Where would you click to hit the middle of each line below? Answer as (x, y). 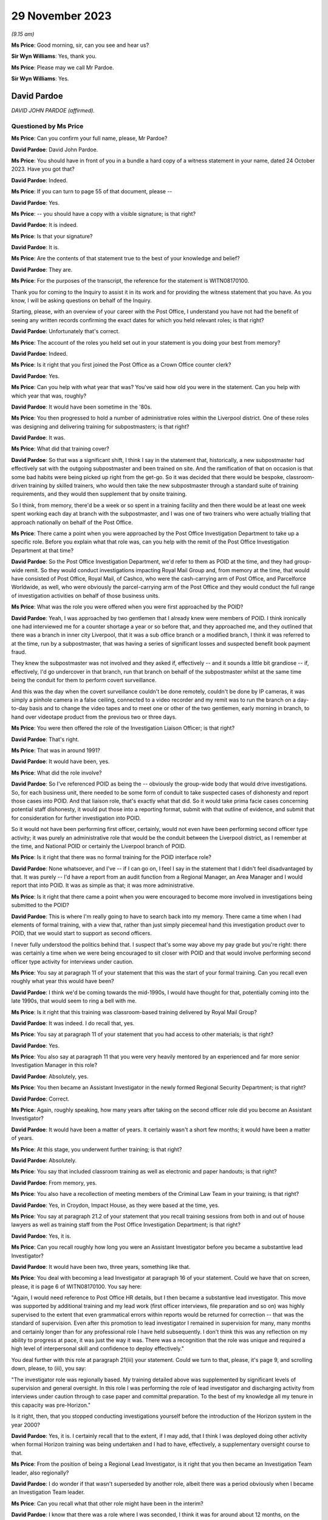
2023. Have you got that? (43, 169)
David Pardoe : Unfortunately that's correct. (66, 331)
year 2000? (26, 1425)
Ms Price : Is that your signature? (52, 236)
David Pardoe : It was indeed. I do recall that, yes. (73, 1023)
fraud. (19, 652)
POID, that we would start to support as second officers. (81, 933)
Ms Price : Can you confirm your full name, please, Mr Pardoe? (89, 138)
